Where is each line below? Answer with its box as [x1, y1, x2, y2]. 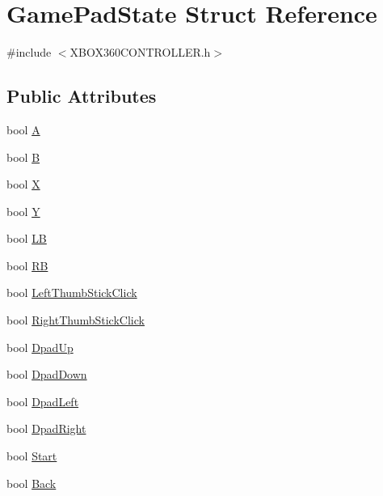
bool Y [6, 202, 40, 219]
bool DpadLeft [6, 392, 79, 409]
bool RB [6, 256, 48, 273]
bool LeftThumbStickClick [6, 284, 137, 301]
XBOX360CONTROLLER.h [69, 44, 211, 61]
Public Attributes [6, 83, 157, 108]
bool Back [6, 474, 57, 491]
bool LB [6, 230, 47, 247]
